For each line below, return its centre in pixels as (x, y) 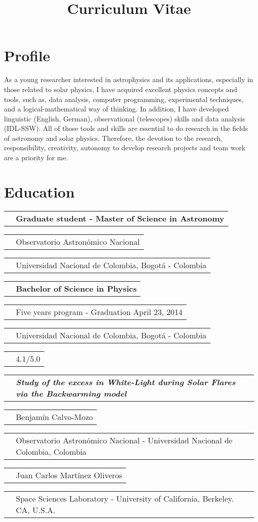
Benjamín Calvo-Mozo (55, 417)
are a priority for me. (36, 157)
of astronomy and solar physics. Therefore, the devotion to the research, (113, 138)
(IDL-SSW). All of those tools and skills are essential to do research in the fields (126, 128)
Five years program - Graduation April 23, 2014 (99, 312)
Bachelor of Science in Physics (76, 288)
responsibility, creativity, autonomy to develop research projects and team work (125, 148)
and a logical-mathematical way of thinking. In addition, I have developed (117, 109)
